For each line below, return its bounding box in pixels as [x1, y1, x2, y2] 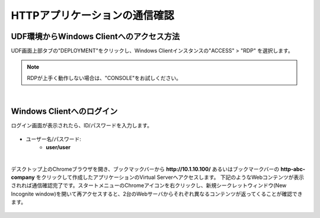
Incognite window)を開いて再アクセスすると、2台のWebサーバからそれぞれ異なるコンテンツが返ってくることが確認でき [11, 190, 303, 197]
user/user [46, 143, 71, 150]
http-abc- [280, 165, 305, 172]
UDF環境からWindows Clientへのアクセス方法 [11, 31, 180, 41]
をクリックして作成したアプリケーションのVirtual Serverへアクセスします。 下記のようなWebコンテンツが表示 [36, 174, 305, 181]
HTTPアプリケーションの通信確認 [11, 9, 174, 22]
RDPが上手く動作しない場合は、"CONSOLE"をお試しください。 [27, 74, 182, 81]
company [11, 174, 35, 181]
